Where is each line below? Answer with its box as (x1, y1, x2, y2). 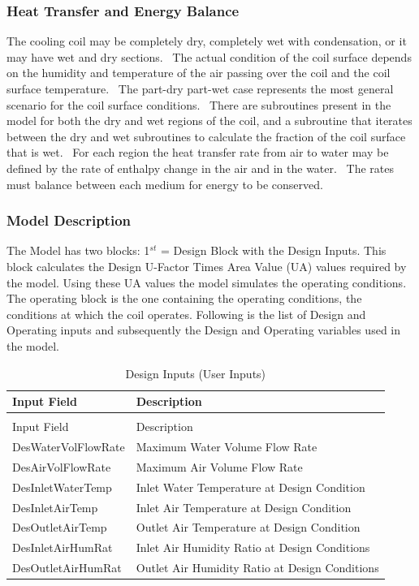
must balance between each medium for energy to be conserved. (6, 175, 323, 192)
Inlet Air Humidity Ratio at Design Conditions (136, 539, 370, 556)
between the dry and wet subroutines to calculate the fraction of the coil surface (6, 127, 406, 144)
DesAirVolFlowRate (12, 458, 111, 475)
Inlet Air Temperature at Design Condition (136, 498, 352, 515)
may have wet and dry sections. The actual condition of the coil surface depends (6, 48, 412, 65)
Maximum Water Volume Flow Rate (136, 438, 317, 455)
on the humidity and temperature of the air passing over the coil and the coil (6, 64, 391, 81)
